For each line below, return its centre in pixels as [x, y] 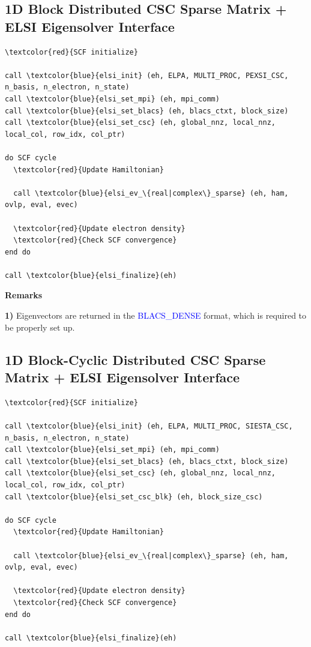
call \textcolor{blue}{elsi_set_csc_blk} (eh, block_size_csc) [134, 497]
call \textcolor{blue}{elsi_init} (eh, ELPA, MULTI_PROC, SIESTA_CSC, [149, 426]
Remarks [24, 295]
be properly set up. [40, 327]
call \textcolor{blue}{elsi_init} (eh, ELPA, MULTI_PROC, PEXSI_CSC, [147, 75]
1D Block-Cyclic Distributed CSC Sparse [135, 359]
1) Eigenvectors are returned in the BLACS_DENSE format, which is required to [156, 315]
